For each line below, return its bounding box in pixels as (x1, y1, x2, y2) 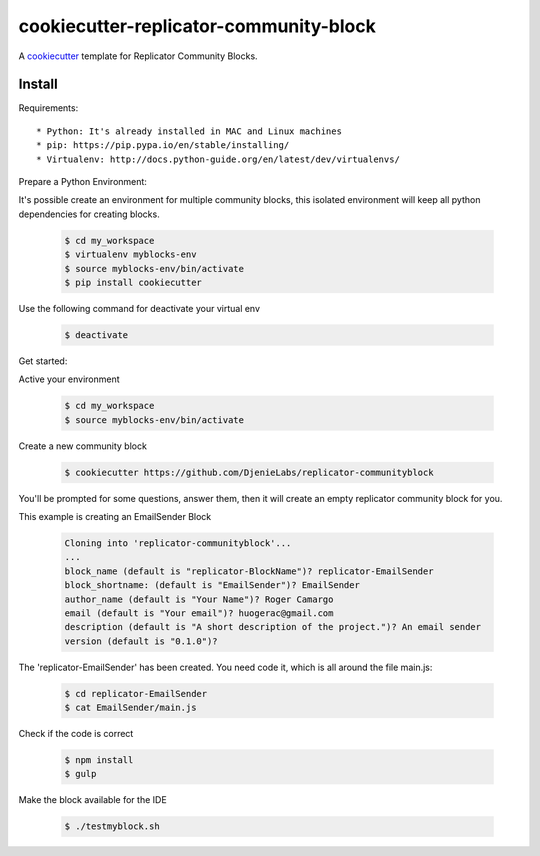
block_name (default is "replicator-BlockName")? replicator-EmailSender (64, 565, 434, 577)
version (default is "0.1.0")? (64, 635, 219, 647)
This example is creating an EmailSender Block (18, 511, 212, 523)
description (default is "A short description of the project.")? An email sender (64, 621, 482, 633)
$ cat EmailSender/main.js (64, 702, 197, 714)
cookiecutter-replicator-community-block (18, 15, 377, 37)
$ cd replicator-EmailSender (64, 688, 208, 699)
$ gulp (64, 768, 97, 780)
